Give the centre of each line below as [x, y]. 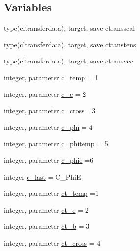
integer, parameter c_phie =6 [49, 160]
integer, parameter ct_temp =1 [52, 193]
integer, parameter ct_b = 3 [47, 226]
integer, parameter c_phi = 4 [48, 127]
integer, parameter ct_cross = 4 [52, 242]
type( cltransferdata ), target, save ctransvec [69, 61]
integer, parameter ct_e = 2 [46, 209]
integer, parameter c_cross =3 [50, 110]
